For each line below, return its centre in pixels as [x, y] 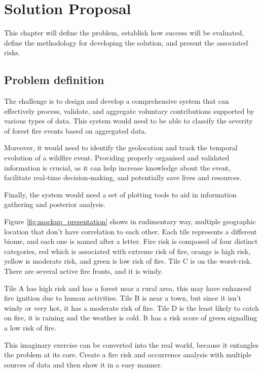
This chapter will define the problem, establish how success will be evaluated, [124, 33]
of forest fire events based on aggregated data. [76, 130]
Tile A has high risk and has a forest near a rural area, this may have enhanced [128, 288]
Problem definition [54, 80]
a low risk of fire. [30, 327]
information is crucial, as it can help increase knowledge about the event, [118, 167]
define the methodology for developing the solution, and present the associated [126, 42]
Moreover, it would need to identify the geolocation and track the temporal [121, 148]
